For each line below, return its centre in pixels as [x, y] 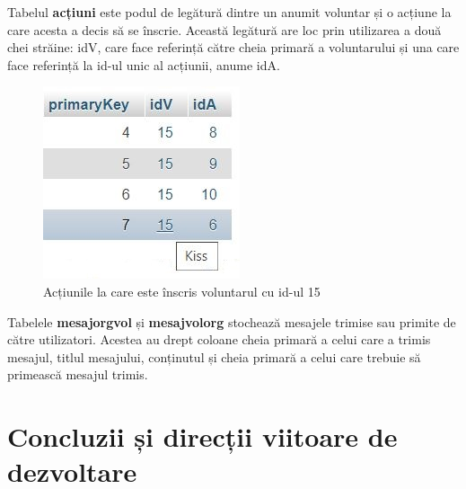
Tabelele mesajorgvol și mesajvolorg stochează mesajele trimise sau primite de [232, 321]
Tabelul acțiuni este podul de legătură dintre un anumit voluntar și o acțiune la [229, 12]
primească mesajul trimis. [78, 374]
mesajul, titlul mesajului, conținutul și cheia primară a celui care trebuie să [214, 356]
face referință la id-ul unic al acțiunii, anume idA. [144, 64]
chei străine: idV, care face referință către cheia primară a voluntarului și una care [233, 47]
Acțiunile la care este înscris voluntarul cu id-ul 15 [182, 291]
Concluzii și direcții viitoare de [202, 436]
